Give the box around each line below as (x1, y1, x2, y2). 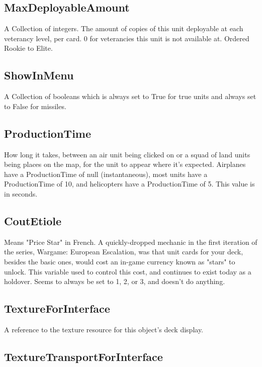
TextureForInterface (4, 301, 110, 316)
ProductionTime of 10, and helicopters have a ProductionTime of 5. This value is (4, 178, 255, 189)
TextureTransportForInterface (4, 348, 163, 364)
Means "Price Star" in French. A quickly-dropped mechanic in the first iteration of (4, 236, 257, 247)
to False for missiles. (4, 101, 66, 111)
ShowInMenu (4, 67, 74, 83)
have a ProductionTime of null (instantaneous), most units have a (4, 168, 208, 179)
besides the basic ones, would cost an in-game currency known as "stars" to (4, 256, 235, 266)
